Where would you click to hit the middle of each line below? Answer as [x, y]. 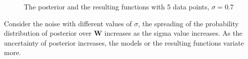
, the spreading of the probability [188, 23]
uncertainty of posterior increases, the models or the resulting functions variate [124, 42]
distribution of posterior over [48, 33]
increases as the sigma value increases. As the [173, 33]
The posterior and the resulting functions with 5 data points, [117, 6]
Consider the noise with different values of [68, 23]
